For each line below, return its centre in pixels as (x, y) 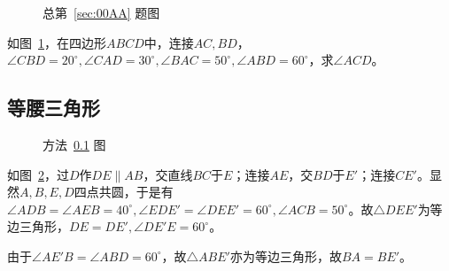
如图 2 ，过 (38, 174)
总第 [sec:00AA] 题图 (101, 12)
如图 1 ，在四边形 (57, 42)
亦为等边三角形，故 (286, 256)
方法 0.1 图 (74, 144)
